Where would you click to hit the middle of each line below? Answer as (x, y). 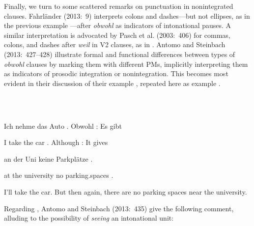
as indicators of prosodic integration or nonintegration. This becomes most (116, 73)
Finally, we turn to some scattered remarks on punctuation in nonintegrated (119, 6)
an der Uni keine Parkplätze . (48, 158)
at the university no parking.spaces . (59, 175)
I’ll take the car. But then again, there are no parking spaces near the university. (126, 191)
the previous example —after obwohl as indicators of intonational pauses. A (118, 25)
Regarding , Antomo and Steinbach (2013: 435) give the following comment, (119, 208)
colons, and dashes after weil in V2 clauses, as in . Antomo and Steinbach (115, 44)
